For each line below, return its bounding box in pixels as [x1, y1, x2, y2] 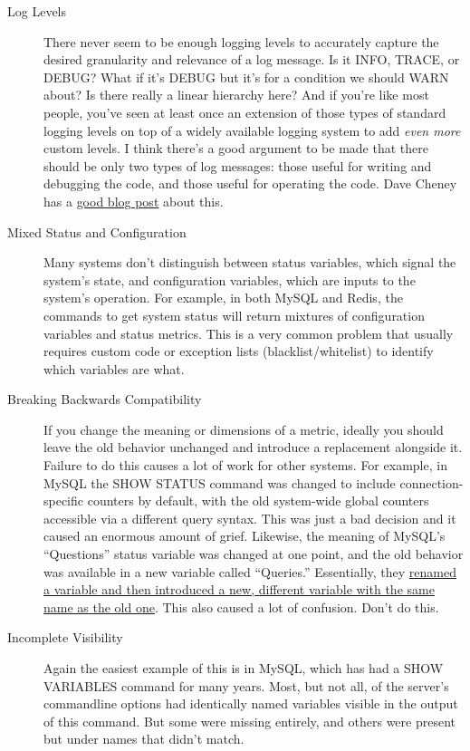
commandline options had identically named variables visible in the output [43, 694, 458, 713]
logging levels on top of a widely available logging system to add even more [43, 120, 461, 140]
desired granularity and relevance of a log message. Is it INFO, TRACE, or [43, 50, 460, 69]
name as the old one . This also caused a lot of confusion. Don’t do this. [43, 597, 439, 616]
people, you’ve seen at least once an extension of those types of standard [43, 102, 446, 121]
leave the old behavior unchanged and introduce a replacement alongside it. [43, 438, 463, 457]
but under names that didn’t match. [43, 729, 245, 748]
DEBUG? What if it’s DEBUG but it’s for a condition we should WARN [43, 67, 449, 86]
